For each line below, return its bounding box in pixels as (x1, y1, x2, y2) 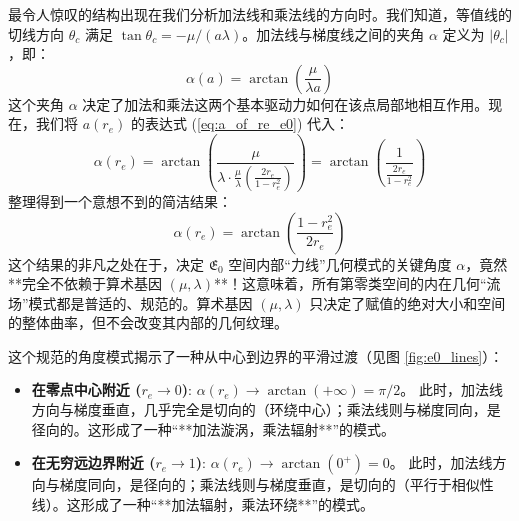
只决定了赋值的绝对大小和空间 (309, 292, 506, 313)
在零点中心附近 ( (31, 379, 142, 400)
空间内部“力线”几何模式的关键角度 (228, 253, 452, 274)
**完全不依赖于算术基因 (8, 273, 162, 294)
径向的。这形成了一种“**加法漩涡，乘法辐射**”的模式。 (31, 418, 396, 439)
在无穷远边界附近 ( (31, 452, 156, 473)
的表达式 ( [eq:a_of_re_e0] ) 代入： (130, 113, 350, 134)
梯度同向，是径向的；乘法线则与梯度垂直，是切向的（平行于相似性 (59, 474, 494, 495)
